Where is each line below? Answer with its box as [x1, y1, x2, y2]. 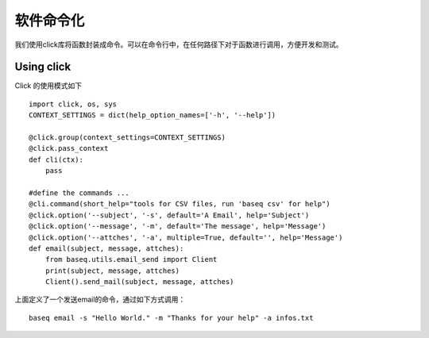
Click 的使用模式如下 [14, 81, 83, 90]
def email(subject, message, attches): [29, 244, 184, 253]
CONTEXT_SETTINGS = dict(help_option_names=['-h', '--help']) [29, 111, 276, 120]
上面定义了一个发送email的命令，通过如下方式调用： [14, 294, 186, 305]
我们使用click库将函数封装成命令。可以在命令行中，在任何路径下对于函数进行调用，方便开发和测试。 [14, 40, 343, 49]
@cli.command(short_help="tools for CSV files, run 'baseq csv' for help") [29, 199, 330, 209]
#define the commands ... [29, 188, 130, 198]
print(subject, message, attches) [44, 266, 180, 275]
